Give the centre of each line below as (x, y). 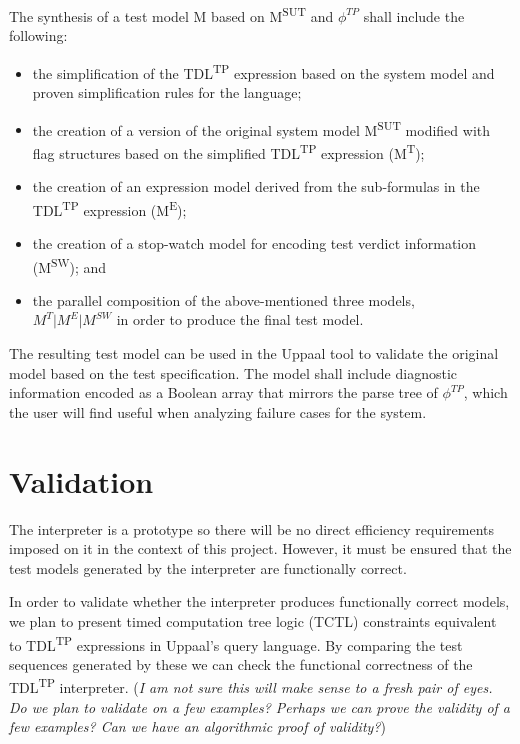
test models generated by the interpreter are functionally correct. (208, 567)
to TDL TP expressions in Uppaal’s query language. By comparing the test (236, 643)
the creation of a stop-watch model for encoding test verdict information (254, 243)
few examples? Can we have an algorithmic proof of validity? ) (197, 726)
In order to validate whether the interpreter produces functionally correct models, (259, 601)
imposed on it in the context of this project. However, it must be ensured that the (260, 548)
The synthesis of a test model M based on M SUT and (171, 14)
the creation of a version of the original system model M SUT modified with (261, 128)
